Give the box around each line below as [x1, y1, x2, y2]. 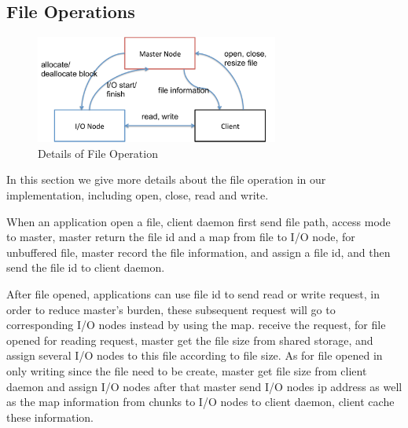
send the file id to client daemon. [6, 259, 165, 276]
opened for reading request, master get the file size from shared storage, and [6, 331, 373, 348]
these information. [6, 408, 94, 425]
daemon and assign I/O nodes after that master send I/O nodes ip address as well [6, 378, 402, 394]
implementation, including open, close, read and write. [6, 187, 269, 203]
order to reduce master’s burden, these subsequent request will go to [6, 301, 336, 317]
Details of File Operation [38, 144, 158, 161]
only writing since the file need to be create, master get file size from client [6, 362, 367, 379]
